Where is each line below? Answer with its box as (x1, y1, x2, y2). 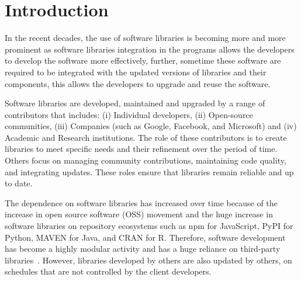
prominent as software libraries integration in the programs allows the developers (5, 43, 295, 55)
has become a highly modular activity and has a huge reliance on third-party (5, 242, 281, 255)
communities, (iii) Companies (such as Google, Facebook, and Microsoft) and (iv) (5, 120, 297, 132)
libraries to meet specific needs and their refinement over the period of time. (5, 143, 278, 155)
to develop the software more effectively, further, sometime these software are (5, 54, 281, 67)
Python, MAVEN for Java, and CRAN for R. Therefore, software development (5, 231, 286, 243)
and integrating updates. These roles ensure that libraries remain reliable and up (5, 165, 294, 178)
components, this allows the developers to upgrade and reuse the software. (5, 77, 271, 89)
